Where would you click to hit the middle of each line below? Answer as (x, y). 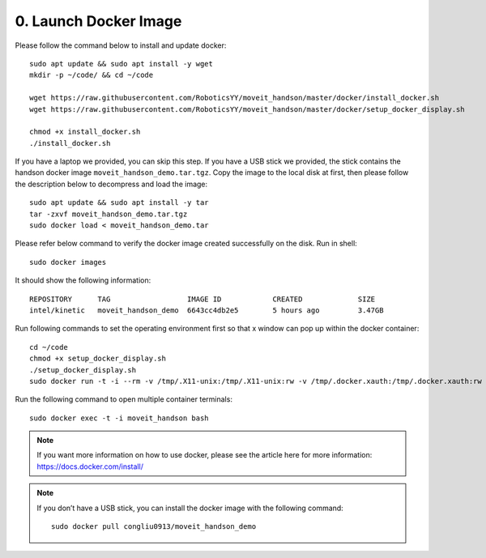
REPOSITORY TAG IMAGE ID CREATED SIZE (202, 299)
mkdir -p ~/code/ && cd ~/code (92, 75)
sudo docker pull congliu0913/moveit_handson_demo (154, 527)
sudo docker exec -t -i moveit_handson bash (119, 418)
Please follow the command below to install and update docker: (121, 45)
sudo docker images (68, 262)
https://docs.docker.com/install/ (90, 466)
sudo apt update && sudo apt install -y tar (119, 203)
